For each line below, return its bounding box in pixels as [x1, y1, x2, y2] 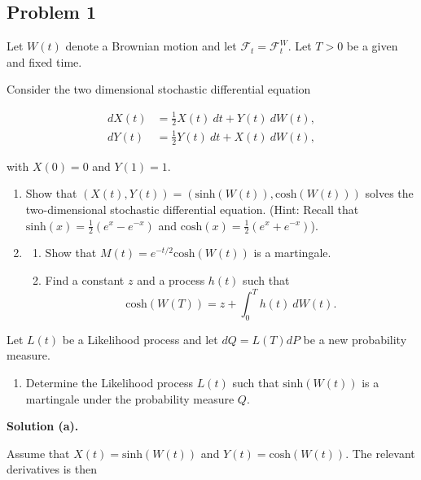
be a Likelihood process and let [62, 330, 218, 347]
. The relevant [345, 444, 415, 461]
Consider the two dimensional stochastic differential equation [7, 81, 311, 98]
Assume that [7, 444, 70, 461]
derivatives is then [7, 460, 98, 478]
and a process [137, 271, 205, 288]
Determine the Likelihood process [25, 374, 193, 391]
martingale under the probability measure [25, 390, 235, 407]
